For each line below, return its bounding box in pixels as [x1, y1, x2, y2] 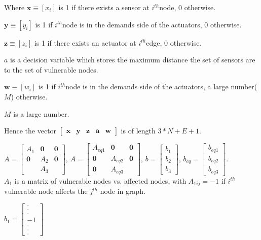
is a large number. [13, 108, 69, 119]
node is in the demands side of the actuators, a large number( [65, 81, 257, 92]
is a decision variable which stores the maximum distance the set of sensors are [10, 54, 255, 65]
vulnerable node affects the [4, 186, 88, 196]
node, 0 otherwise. [159, 2, 216, 12]
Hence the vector [4, 125, 57, 136]
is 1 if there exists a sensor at [58, 2, 150, 12]
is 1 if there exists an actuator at [34, 37, 136, 48]
